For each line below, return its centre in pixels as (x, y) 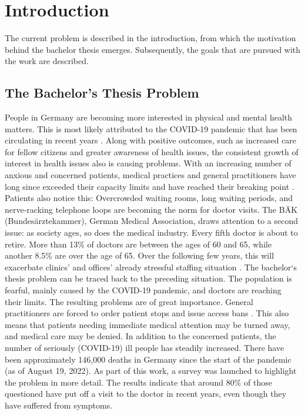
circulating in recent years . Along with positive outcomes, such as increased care (151, 140)
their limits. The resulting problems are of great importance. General (129, 301)
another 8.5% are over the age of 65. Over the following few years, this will (140, 255)
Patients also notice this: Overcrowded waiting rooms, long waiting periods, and (149, 198)
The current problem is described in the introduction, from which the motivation (150, 38)
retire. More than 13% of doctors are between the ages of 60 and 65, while (138, 244)
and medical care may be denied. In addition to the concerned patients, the (140, 336)
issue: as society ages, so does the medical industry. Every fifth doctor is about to (151, 232)
